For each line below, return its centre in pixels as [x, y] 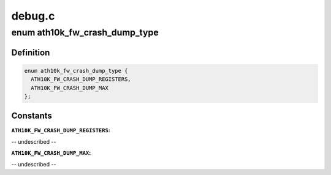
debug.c [33, 16]
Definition [31, 52]
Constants [32, 116]
